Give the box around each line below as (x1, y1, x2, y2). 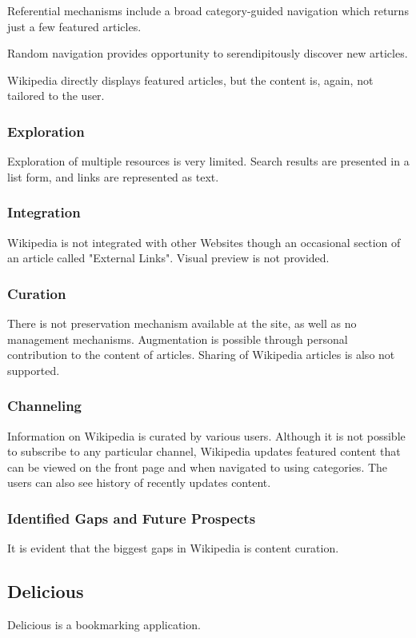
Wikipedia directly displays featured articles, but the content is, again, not (7, 71, 374, 88)
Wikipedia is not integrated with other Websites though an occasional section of (7, 233, 401, 250)
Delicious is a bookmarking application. (7, 616, 201, 632)
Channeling (7, 396, 82, 416)
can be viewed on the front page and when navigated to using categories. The (7, 458, 388, 475)
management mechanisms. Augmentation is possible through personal (7, 330, 348, 347)
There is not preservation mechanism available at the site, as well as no (7, 315, 357, 331)
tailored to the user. (7, 87, 105, 104)
